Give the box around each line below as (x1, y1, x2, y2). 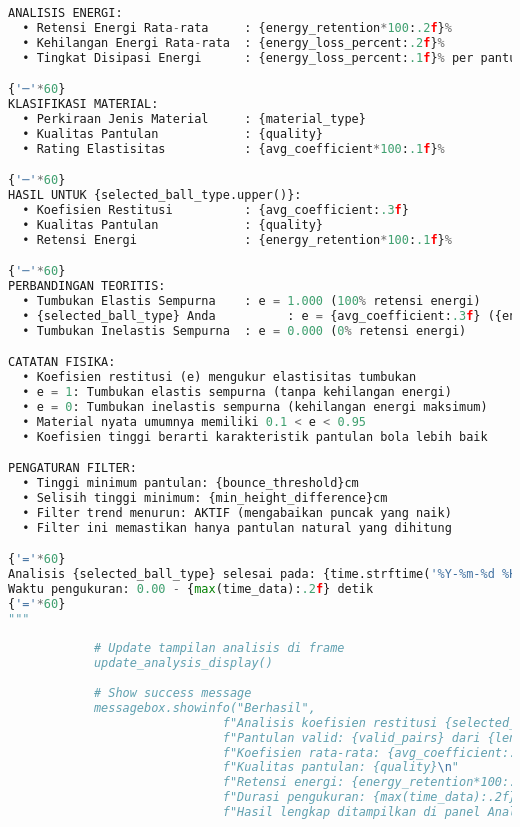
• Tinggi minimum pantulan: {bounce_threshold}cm (22, 476, 359, 491)
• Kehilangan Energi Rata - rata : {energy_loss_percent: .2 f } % (22, 35, 445, 50)
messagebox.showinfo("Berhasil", (93, 700, 316, 715)
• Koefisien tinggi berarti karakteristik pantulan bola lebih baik (22, 429, 488, 444)
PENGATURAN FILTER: (8, 461, 137, 476)
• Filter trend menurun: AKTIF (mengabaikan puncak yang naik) (22, 505, 452, 520)
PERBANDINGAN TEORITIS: (8, 279, 166, 294)
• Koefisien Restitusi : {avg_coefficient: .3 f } (22, 202, 409, 217)
